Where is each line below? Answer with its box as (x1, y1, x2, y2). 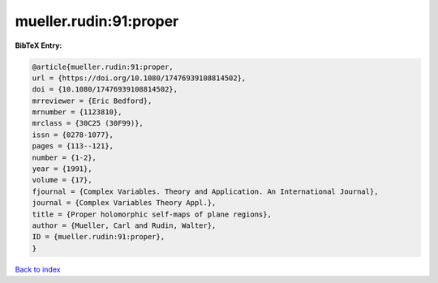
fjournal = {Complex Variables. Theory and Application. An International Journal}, (32, 187, 379, 196)
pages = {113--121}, (32, 142, 114, 151)
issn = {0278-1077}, (32, 130, 114, 139)
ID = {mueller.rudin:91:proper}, (32, 232, 165, 242)
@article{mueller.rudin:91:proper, (32, 62, 174, 71)
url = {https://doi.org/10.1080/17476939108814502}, (32, 73, 247, 83)
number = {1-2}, (32, 152, 97, 162)
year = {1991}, (32, 165, 92, 174)
